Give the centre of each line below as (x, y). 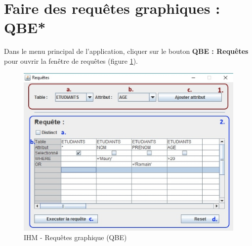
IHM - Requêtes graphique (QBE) (75, 237)
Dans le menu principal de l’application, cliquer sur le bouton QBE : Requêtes (126, 51)
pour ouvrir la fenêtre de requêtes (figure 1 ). (71, 61)
